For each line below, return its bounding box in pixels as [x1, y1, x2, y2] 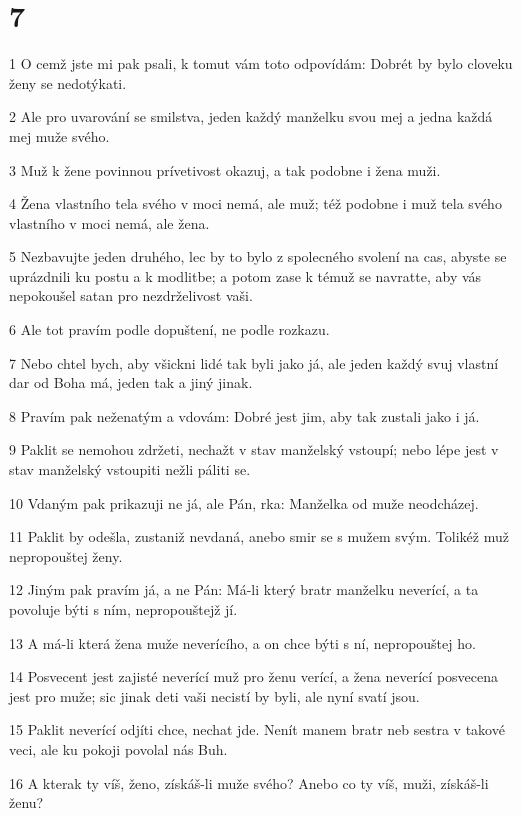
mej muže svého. [9, 125, 110, 146]
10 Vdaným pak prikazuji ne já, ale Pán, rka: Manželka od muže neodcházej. [9, 492, 479, 513]
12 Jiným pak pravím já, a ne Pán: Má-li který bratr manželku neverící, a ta [9, 579, 479, 600]
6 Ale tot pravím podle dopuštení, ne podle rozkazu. [9, 319, 330, 340]
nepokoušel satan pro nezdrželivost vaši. [9, 285, 253, 306]
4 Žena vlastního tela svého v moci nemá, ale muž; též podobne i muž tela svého [9, 193, 502, 214]
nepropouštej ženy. [9, 545, 123, 566]
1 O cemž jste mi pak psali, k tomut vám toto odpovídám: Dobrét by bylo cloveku [9, 53, 513, 74]
